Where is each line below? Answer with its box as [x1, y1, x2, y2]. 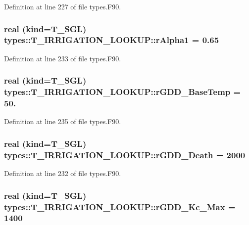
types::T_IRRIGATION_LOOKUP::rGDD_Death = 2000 [4, 148, 246, 161]
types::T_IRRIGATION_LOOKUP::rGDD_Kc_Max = [4, 200, 236, 213]
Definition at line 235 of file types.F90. [4, 116, 121, 127]
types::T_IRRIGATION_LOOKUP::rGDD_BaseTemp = [4, 86, 241, 98]
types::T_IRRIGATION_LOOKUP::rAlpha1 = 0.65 [4, 34, 219, 46]
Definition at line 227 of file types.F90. [4, 1, 121, 11]
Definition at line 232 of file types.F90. [4, 168, 121, 179]
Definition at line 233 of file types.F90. [4, 53, 121, 63]
